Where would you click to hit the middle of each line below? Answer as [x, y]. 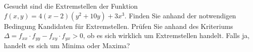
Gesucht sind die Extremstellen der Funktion [71, 6]
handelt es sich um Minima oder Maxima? [67, 45]
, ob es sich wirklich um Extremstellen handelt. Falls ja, [166, 35]
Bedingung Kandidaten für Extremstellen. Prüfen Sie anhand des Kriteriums [119, 26]
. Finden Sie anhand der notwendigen [180, 15]
